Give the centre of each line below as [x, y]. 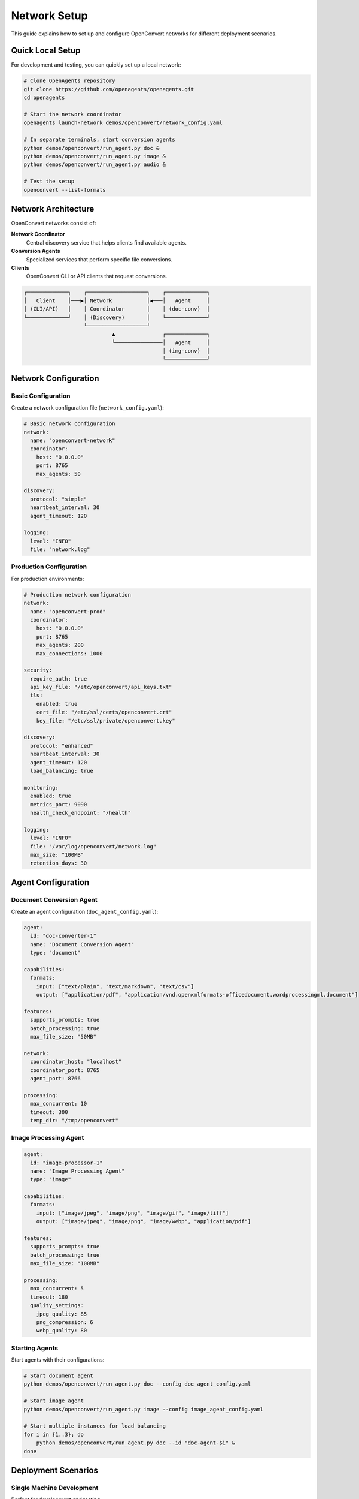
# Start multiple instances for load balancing [95, 1426]
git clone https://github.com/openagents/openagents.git [109, 89]
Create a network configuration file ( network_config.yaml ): [87, 408]
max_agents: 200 [60, 645]
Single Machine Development [55, 1488]
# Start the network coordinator [73, 114]
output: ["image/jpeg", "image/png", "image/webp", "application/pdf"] [144, 1221]
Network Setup [49, 16]
